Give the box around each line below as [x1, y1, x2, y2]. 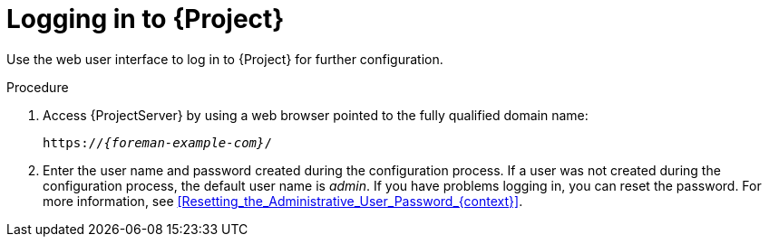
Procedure [6, 79, 69, 95]
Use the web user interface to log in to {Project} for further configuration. [6, 51, 443, 67]
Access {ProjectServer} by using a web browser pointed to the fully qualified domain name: [43, 107, 589, 123]
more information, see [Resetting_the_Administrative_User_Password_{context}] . [43, 192, 523, 209]
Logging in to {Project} [6, 4, 285, 34]
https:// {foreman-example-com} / [43, 135, 272, 150]
